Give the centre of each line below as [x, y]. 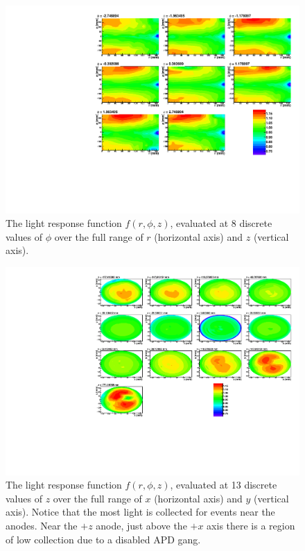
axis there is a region [251, 526]
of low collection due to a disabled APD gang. [103, 539]
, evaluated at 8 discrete [221, 223]
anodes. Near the [42, 526]
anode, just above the [141, 526]
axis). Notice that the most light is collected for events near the [140, 512]
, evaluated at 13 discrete [224, 485]
